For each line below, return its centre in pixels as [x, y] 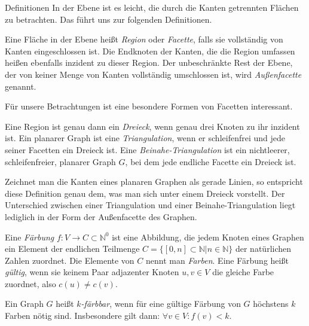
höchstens [271, 304]
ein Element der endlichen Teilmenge [72, 249]
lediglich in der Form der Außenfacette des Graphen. [101, 216]
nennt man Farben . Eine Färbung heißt [217, 260]
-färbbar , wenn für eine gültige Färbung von [161, 304]
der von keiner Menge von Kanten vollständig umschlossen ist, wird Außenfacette [153, 74]
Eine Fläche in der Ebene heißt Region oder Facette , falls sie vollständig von [144, 39]
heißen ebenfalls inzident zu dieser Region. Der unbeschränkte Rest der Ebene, [149, 63]
